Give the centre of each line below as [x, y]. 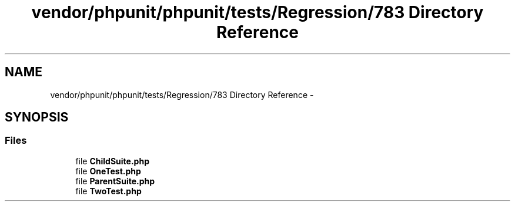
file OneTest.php [108, 171]
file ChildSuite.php [112, 161]
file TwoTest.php [108, 191]
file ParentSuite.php [115, 181]
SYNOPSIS [37, 117]
